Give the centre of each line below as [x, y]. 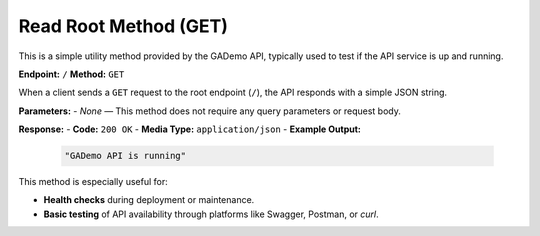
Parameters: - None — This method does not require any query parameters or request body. [210, 111]
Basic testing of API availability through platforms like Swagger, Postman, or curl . [211, 214]
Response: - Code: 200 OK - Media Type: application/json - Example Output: [190, 129]
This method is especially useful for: [93, 182]
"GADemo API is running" [125, 156]
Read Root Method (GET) [123, 26]
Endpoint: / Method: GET [71, 74]
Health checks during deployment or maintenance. [149, 200]
